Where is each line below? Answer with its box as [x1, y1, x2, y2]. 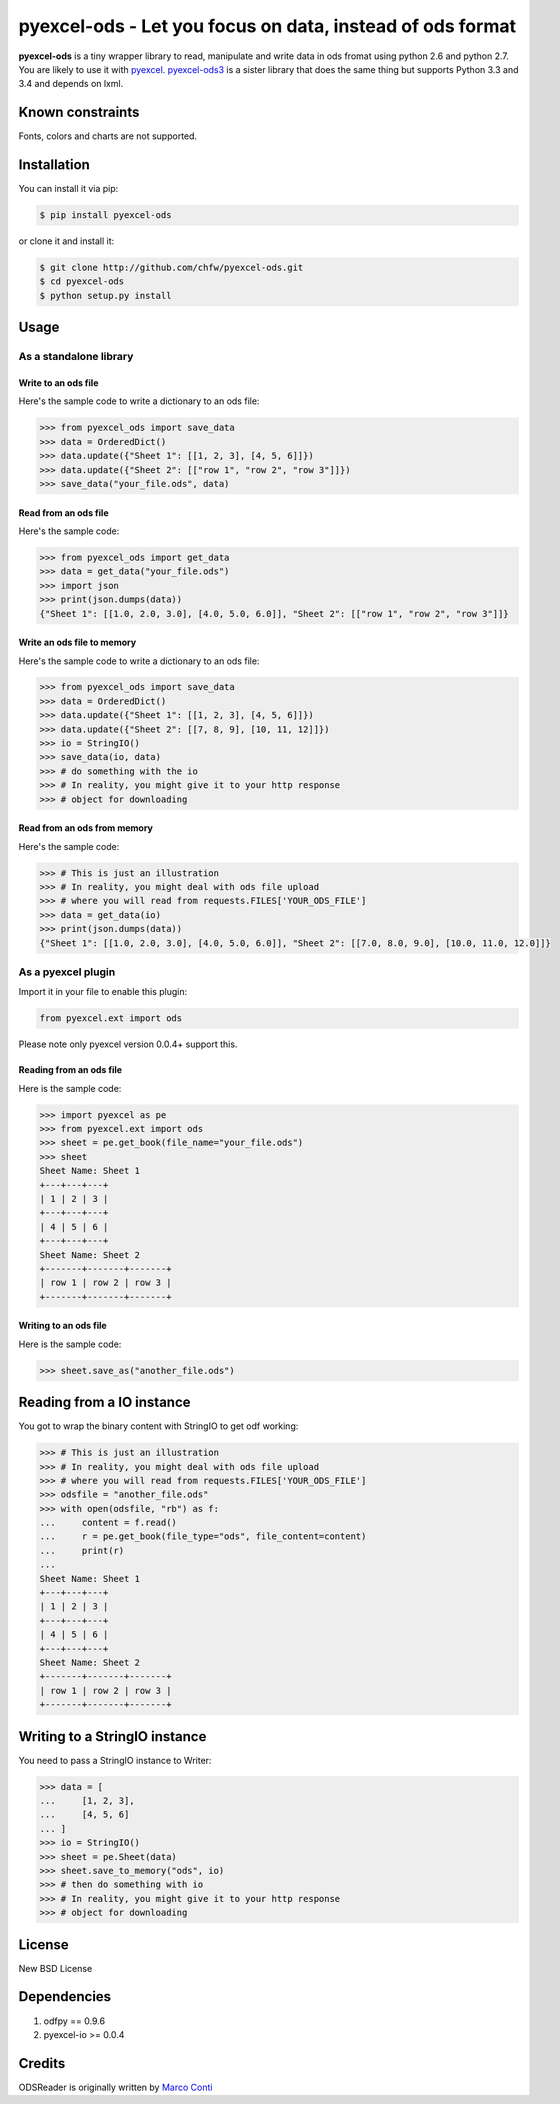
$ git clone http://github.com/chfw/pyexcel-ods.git [39, 262, 304, 274]
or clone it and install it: [18, 235, 115, 247]
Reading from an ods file [18, 1064, 123, 1076]
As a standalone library [18, 350, 134, 364]
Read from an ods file [18, 506, 109, 519]
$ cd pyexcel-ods [39, 276, 125, 287]
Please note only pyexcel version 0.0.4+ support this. [18, 1038, 238, 1050]
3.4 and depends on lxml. [18, 78, 124, 90]
